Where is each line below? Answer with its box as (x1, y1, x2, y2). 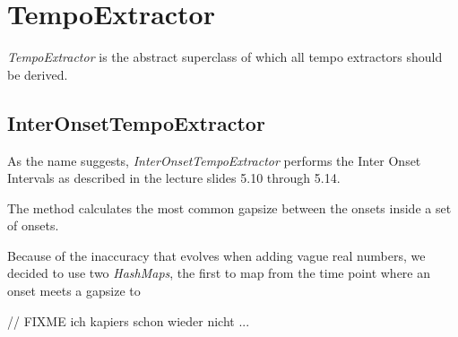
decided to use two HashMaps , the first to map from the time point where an (7, 264, 430, 282)
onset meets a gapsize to (7, 281, 141, 300)
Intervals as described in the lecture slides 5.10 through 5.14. (7, 168, 341, 187)
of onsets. (7, 216, 59, 235)
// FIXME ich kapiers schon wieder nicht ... (7, 311, 250, 330)
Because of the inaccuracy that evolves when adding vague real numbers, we (7, 246, 426, 264)
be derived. (7, 65, 68, 83)
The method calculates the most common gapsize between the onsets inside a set (7, 198, 452, 217)
